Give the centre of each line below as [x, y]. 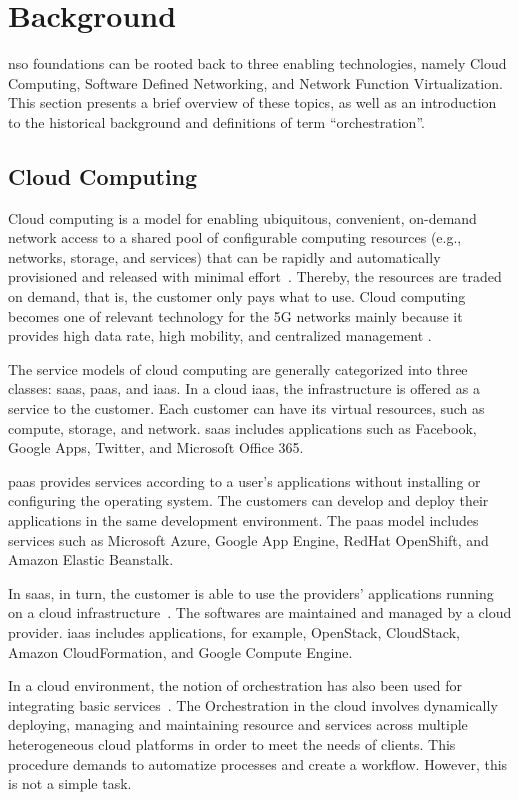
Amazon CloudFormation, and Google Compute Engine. [180, 651]
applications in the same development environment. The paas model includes [243, 520]
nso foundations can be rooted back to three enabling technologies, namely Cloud [257, 63]
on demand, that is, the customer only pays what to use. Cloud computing [237, 296]
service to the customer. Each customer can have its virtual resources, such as [246, 408]
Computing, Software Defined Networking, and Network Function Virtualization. [255, 82]
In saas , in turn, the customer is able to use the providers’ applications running [251, 592]
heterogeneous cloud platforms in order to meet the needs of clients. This [232, 743]
